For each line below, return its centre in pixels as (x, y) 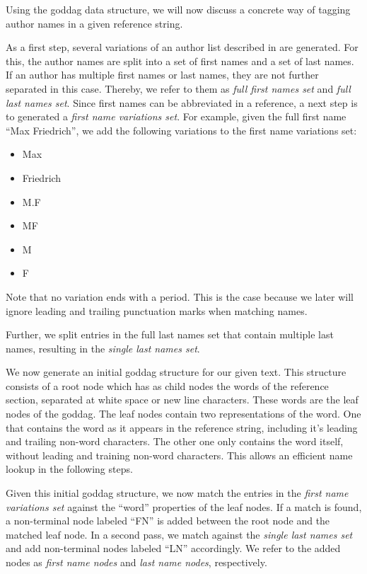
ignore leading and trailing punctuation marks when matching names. (157, 310)
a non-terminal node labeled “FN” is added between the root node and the (168, 521)
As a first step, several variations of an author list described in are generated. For (182, 47)
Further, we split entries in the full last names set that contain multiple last (170, 334)
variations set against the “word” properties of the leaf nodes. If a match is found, (184, 506)
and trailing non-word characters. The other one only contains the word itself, (175, 441)
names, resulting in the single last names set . (103, 348)
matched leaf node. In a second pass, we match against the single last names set (179, 534)
